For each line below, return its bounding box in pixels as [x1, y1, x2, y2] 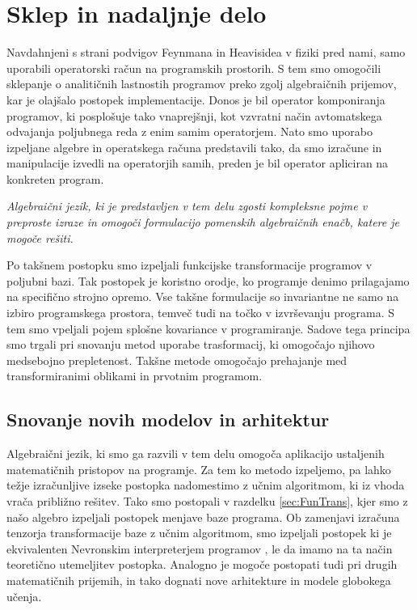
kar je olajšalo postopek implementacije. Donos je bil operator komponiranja [6, 91, 385, 108]
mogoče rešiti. [6, 229, 74, 246]
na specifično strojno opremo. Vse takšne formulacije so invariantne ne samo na [6, 288, 399, 305]
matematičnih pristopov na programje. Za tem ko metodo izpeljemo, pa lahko [6, 460, 391, 477]
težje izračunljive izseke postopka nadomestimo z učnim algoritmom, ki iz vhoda [6, 477, 405, 494]
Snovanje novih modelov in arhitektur [6, 407, 330, 432]
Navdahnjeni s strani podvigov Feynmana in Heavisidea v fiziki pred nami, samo [6, 44, 406, 61]
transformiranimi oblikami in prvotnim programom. [6, 367, 263, 384]
